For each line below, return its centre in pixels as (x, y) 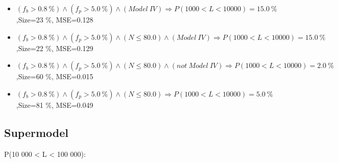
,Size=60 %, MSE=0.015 (55, 76)
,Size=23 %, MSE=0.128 (55, 19)
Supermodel (36, 132)
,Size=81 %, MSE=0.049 (55, 104)
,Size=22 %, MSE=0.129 (55, 48)
